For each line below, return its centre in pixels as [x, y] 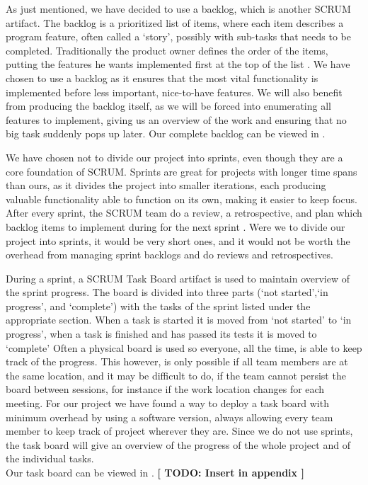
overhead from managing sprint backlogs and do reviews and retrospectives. [170, 255]
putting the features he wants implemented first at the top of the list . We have [178, 64]
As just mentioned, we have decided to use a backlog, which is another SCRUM [178, 8]
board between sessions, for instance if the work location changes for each [165, 389]
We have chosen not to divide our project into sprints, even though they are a [174, 157]
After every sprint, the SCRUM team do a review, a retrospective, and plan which [184, 213]
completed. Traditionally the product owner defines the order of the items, [167, 50]
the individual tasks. [50, 458]
